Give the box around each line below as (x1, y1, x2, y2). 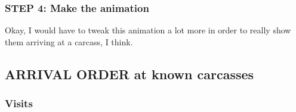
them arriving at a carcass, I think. (5, 35, 133, 48)
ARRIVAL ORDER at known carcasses (5, 64, 254, 83)
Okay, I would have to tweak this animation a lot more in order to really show (5, 24, 291, 36)
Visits (5, 96, 33, 111)
